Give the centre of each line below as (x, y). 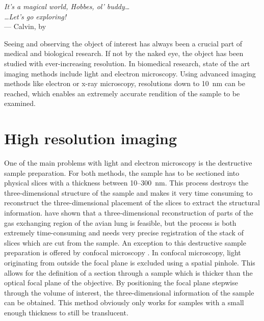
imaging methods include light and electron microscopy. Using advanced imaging (130, 73)
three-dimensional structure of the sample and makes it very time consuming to (128, 192)
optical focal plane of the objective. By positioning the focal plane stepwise (121, 283)
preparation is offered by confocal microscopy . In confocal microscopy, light (123, 252)
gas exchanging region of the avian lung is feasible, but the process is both (120, 222)
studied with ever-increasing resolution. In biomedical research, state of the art (127, 63)
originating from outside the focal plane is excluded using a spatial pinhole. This (130, 262)
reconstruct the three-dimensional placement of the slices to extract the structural (132, 203)
